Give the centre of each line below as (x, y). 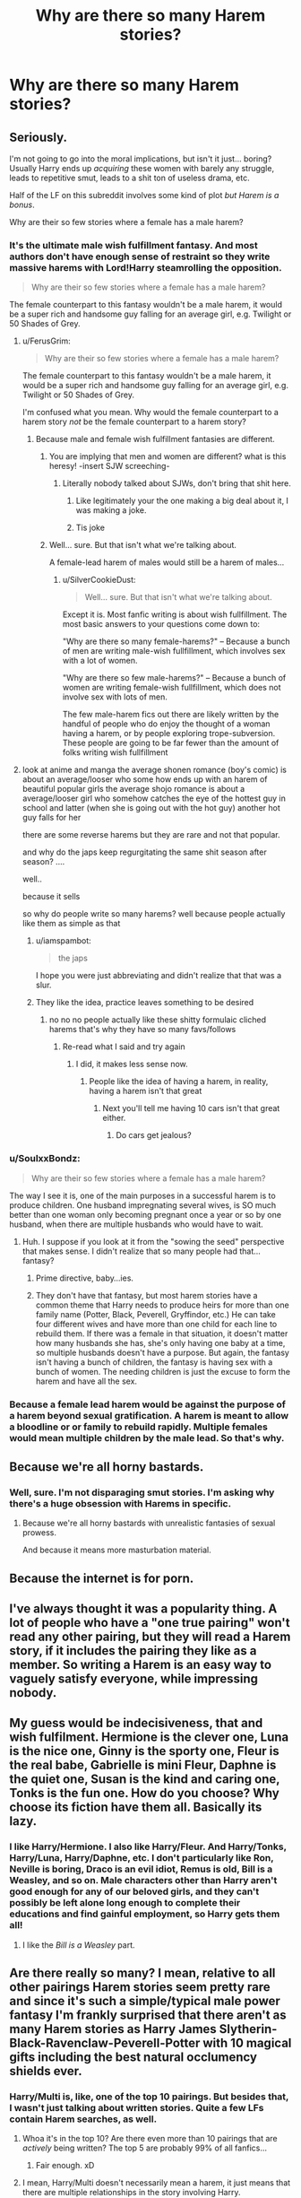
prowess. (39, 1533)
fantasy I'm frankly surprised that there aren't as (148, 2016)
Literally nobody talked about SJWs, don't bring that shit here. (176, 483)
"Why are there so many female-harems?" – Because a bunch (176, 641)
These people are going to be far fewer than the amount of (171, 743)
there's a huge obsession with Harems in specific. (120, 1503)
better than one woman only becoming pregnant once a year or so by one (146, 1214)
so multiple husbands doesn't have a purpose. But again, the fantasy (162, 1352)
